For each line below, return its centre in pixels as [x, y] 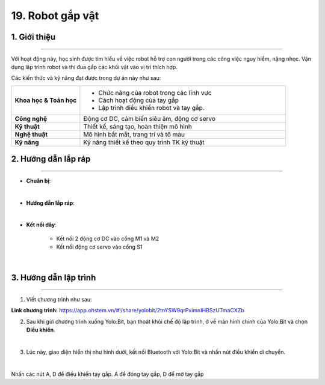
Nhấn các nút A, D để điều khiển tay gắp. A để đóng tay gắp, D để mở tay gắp [107, 374]
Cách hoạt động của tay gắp [138, 100]
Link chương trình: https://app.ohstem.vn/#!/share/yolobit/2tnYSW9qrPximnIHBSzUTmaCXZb [128, 311]
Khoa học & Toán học [46, 100]
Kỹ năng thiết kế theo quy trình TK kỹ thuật [144, 142]
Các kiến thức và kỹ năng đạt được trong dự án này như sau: [86, 78]
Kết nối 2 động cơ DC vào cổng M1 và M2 [108, 238]
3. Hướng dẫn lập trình [54, 278]
